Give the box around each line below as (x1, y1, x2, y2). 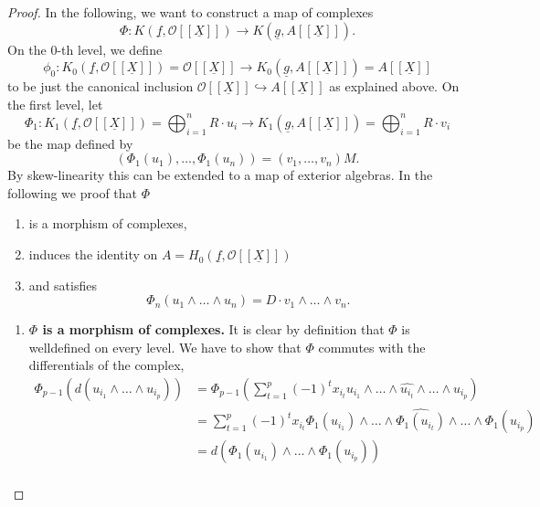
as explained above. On (329, 77, 460, 96)
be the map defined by (7, 133, 133, 153)
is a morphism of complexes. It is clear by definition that (42, 320, 385, 339)
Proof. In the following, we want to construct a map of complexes (7, 3, 374, 21)
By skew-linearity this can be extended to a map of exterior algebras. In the (7, 165, 433, 185)
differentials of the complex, (28, 355, 185, 375)
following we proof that (7, 183, 138, 202)
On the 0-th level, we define (7, 39, 163, 58)
